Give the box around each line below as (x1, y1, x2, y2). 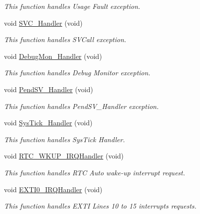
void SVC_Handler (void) (4, 17, 83, 28)
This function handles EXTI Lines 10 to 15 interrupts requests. (4, 201, 197, 211)
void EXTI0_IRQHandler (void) (4, 184, 102, 194)
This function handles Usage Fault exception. (4, 1, 141, 11)
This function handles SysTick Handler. (4, 134, 125, 144)
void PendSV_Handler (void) (4, 84, 93, 94)
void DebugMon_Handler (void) (4, 51, 102, 61)
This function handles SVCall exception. (4, 34, 126, 45)
